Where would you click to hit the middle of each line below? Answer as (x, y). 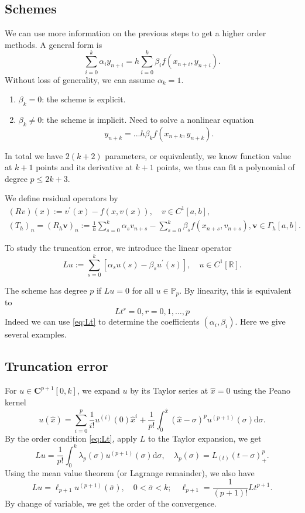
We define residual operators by (61, 198)
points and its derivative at (84, 167)
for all (143, 290)
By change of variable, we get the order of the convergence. (111, 503)
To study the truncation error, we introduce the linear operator (118, 248)
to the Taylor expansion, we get (205, 438)
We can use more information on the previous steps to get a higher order (136, 33)
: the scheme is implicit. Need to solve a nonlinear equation (148, 119)
